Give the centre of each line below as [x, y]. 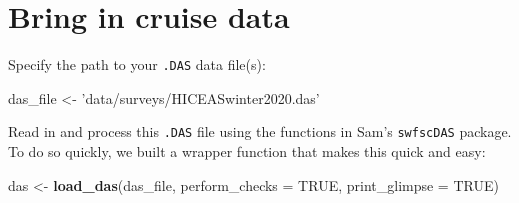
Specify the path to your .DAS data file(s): [137, 64]
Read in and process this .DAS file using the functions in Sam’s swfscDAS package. [260, 131]
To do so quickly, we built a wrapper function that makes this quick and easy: [247, 151]
